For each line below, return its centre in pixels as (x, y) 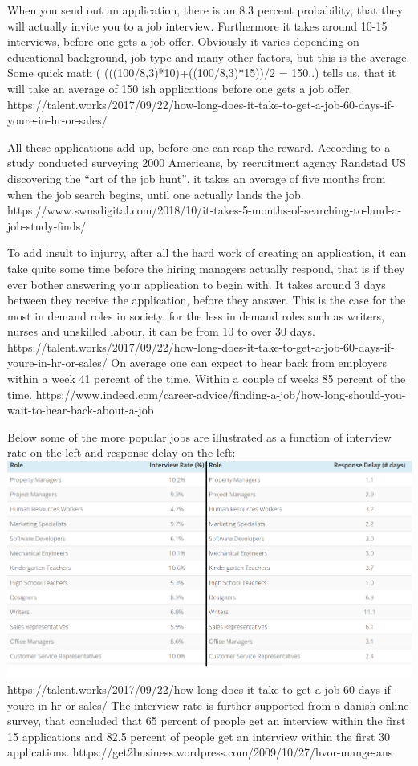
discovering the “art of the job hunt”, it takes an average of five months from (197, 178)
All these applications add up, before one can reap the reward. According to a (199, 147)
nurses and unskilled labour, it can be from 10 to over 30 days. (161, 331)
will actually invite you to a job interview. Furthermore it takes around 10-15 (197, 25)
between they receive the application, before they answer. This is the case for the (207, 300)
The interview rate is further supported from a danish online (260, 705)
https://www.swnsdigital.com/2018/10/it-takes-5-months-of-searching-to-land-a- (205, 210)
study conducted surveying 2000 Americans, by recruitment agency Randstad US (207, 163)
